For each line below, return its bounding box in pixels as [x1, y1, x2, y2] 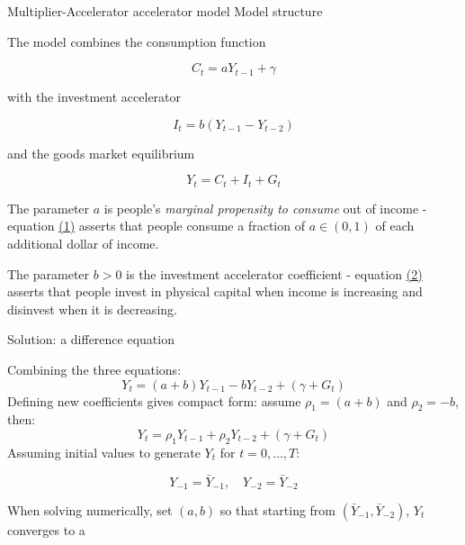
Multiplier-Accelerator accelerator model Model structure [7, 2, 323, 20]
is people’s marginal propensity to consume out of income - [103, 198, 427, 217]
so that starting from [219, 501, 336, 520]
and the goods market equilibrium [7, 143, 195, 162]
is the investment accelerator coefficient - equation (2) [126, 264, 423, 283]
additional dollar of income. [7, 234, 159, 253]
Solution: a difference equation [7, 330, 174, 349]
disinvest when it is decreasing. [7, 299, 177, 318]
